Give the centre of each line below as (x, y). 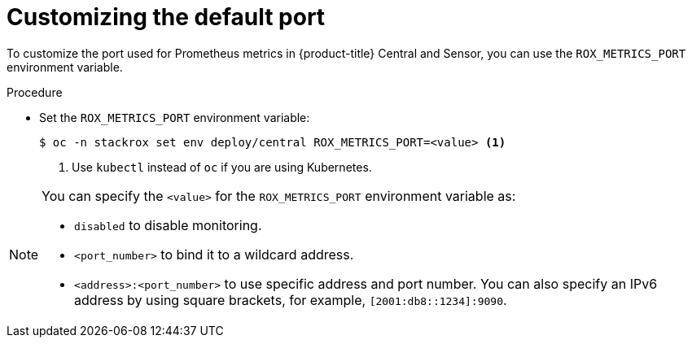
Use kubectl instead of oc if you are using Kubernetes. (222, 167)
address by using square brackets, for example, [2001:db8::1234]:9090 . (291, 300)
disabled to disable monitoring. (168, 225)
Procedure (35, 92)
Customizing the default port (166, 17)
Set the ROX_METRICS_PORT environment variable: (175, 117)
